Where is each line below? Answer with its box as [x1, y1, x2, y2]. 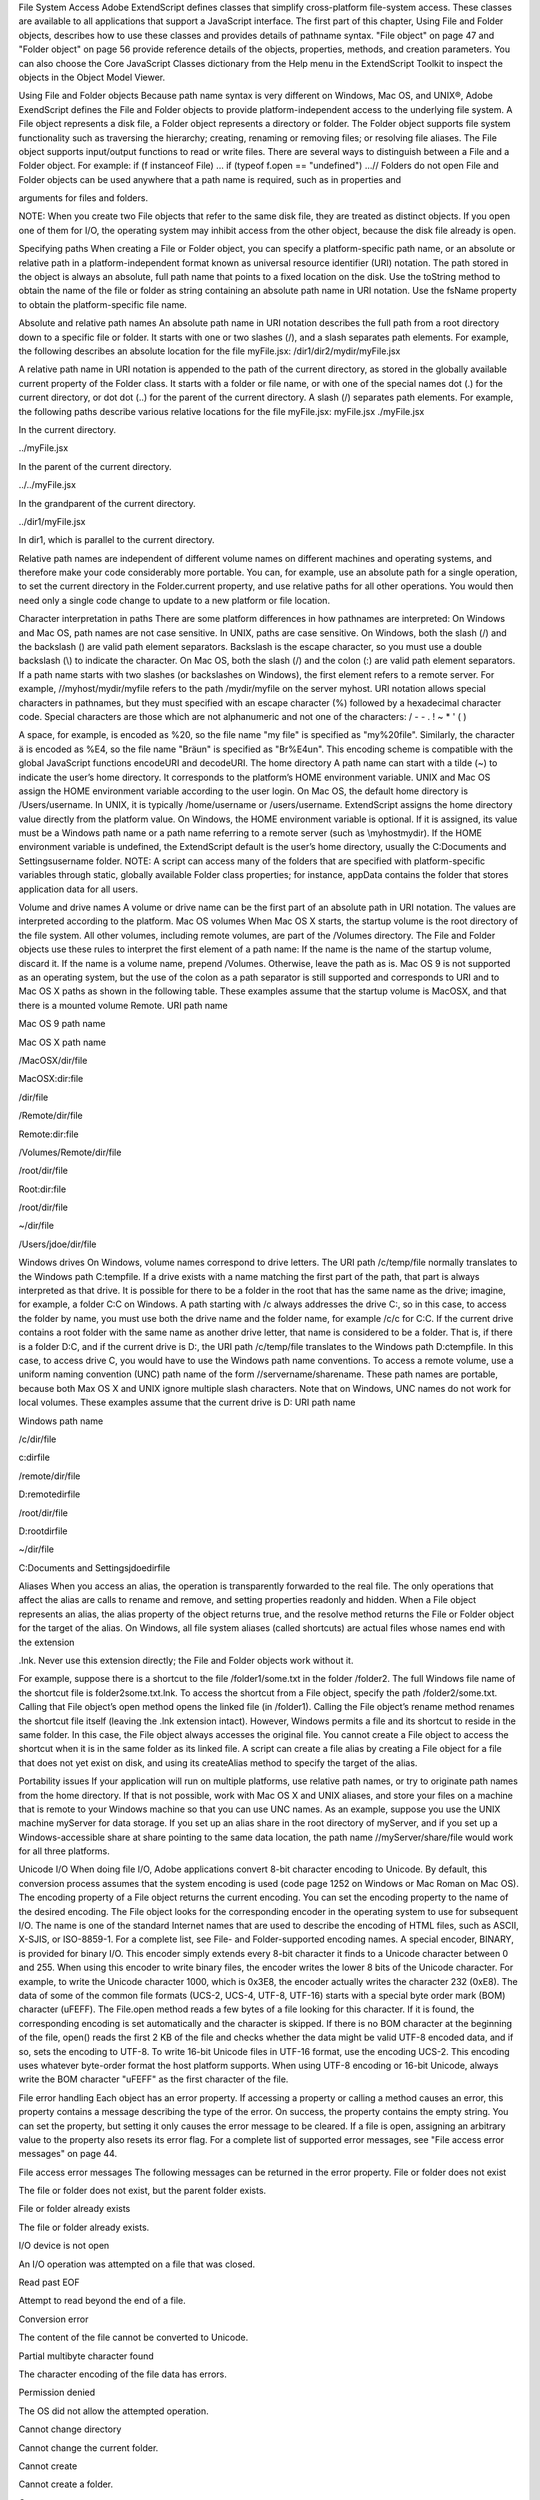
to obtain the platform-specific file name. [18, 298, 187, 310]
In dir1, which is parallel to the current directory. [18, 534, 215, 546]
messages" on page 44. [18, 2148, 118, 2160]
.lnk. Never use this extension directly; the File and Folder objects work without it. [18, 1655, 354, 1667]
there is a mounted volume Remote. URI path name [18, 999, 229, 1011]
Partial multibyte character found [18, 2350, 154, 2362]
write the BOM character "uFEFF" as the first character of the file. [18, 2073, 289, 2085]
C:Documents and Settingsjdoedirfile [18, 1561, 171, 1574]
